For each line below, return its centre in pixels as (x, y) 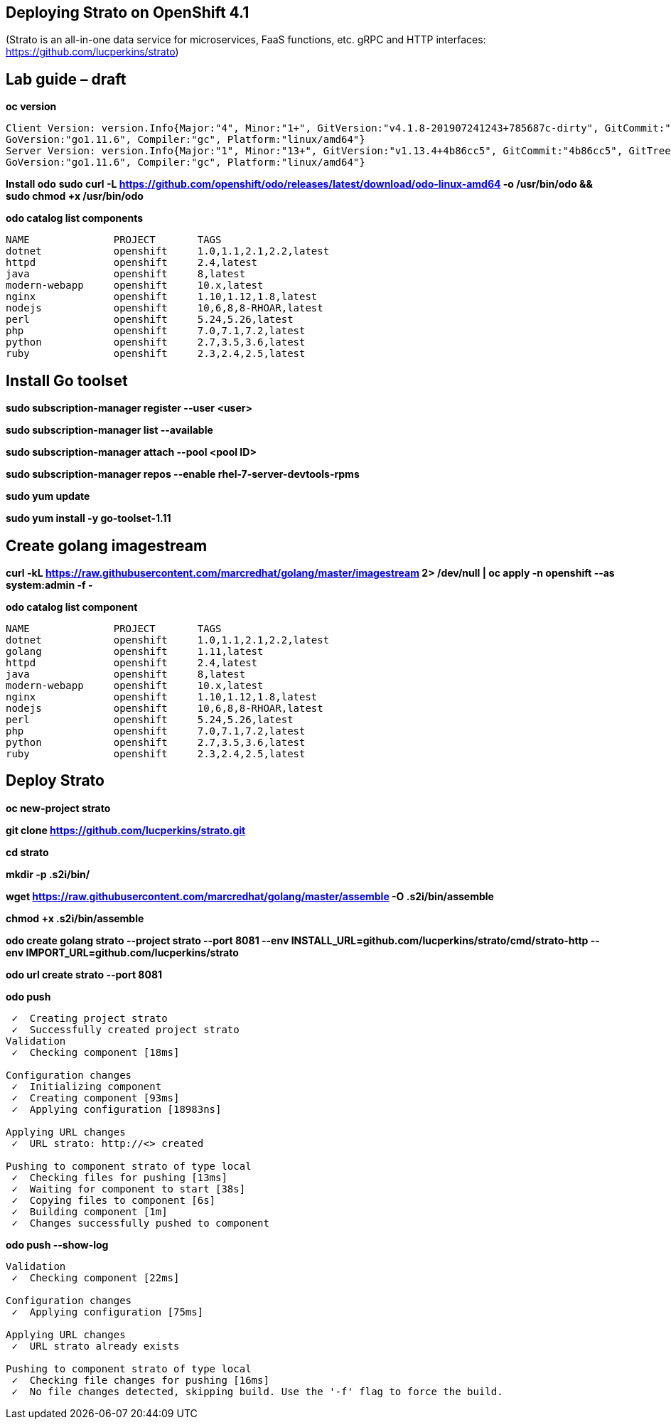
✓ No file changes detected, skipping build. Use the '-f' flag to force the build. (257, 1391)
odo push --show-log (57, 1244)
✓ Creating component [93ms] (96, 1098)
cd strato (27, 852)
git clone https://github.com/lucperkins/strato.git (126, 830)
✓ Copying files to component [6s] (114, 1200)
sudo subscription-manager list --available (109, 430)
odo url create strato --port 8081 (84, 974)
